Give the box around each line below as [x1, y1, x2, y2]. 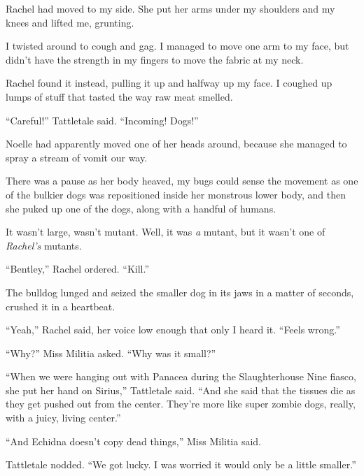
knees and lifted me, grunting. [6, 15, 134, 29]
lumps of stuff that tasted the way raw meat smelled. [6, 89, 233, 103]
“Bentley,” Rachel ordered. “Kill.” [6, 261, 150, 276]
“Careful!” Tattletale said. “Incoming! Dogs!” [6, 113, 199, 127]
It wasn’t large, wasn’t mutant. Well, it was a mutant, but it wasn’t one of [6, 224, 325, 239]
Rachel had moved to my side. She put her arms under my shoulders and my [6, 1, 335, 15]
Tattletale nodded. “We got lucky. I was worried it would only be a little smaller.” [6, 457, 356, 472]
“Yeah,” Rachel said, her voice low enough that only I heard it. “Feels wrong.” [6, 322, 340, 337]
